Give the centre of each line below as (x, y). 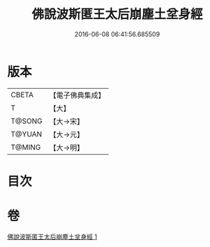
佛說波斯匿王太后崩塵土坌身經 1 (52, 237)
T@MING (26, 147)
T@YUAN (27, 134)
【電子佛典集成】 (77, 95)
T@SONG (27, 121)
